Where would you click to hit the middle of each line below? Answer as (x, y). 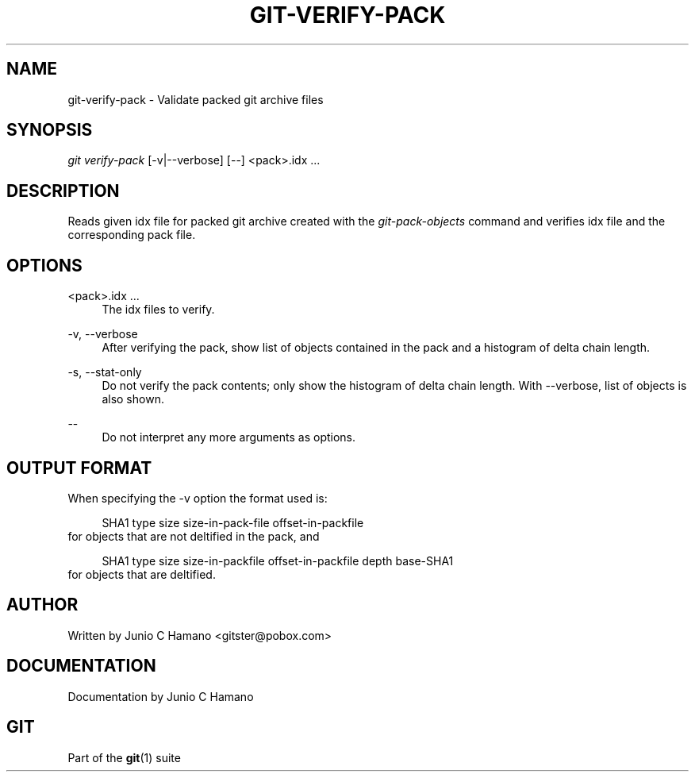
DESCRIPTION (63, 191)
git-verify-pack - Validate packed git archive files (196, 99)
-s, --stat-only (105, 372)
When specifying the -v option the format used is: (198, 498)
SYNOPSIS (50, 130)
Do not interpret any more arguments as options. (229, 437)
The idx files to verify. (158, 310)
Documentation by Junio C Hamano (161, 696)
